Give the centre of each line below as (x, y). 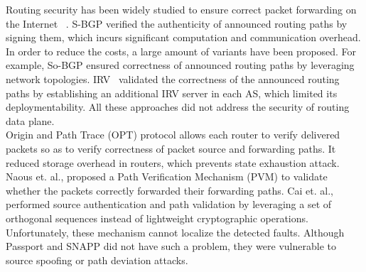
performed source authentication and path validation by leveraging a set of (169, 204)
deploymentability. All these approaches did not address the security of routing (178, 107)
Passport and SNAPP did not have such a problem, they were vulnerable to (171, 246)
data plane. (30, 120)
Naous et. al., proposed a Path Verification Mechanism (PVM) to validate (167, 176)
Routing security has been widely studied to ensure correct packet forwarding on (181, 9)
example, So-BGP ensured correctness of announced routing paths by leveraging (180, 65)
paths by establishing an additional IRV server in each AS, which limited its (172, 93)
